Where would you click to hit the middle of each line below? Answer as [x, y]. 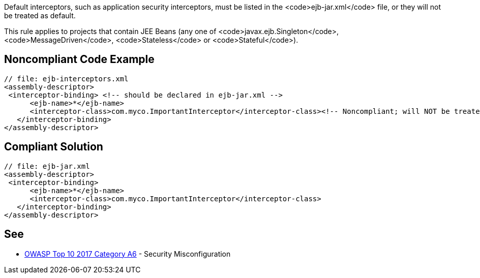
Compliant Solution [54, 147]
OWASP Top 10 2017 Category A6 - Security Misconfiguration [128, 254]
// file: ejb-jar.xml [47, 166]
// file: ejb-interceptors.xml [66, 79]
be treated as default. [40, 16]
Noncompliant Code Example [79, 59]
